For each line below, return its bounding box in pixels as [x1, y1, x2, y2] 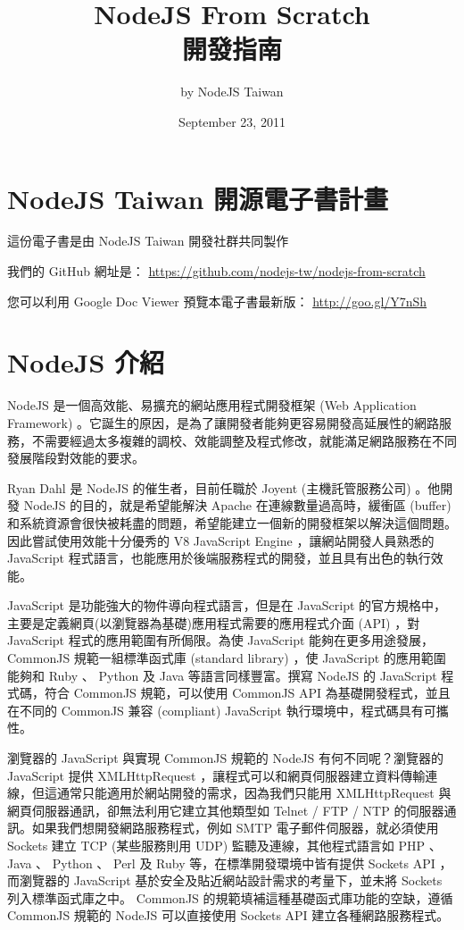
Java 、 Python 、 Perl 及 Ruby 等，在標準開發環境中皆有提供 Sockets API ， [7, 853, 452, 872]
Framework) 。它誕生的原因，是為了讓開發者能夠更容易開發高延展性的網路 [7, 413, 440, 431]
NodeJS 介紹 [7, 344, 165, 381]
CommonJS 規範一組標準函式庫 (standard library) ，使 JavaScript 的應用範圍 [7, 649, 446, 667]
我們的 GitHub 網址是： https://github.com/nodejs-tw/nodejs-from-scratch [7, 262, 426, 281]
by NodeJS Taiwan [180, 82, 284, 101]
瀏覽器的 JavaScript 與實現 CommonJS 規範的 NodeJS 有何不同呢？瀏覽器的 [7, 749, 444, 767]
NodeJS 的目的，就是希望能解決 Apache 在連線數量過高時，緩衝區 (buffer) [23, 496, 452, 515]
